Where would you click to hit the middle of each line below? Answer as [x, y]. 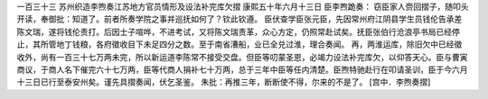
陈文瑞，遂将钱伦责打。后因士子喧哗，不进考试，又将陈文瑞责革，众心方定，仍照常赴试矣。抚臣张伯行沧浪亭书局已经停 [238, 31]
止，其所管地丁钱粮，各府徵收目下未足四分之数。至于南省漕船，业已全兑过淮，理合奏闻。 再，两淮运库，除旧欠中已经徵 [239, 44]
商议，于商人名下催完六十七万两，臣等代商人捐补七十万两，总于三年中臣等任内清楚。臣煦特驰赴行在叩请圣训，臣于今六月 [242, 69]
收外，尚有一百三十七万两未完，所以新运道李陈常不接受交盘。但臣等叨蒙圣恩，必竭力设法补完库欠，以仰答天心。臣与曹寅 [242, 57]
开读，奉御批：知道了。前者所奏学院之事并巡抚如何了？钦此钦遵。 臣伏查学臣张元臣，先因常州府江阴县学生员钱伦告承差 [239, 19]
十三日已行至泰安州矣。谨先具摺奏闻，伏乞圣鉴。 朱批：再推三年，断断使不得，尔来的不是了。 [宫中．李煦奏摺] [224, 82]
